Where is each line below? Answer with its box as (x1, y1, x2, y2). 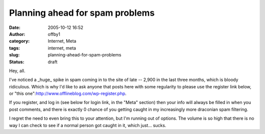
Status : (9, 59, 25, 65)
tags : (9, 45, 20, 51)
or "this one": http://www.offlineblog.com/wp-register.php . (9, 91, 127, 97)
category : (9, 38, 30, 44)
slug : (9, 52, 20, 58)
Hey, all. (9, 68, 26, 74)
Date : (9, 25, 21, 30)
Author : (9, 31, 26, 37)
